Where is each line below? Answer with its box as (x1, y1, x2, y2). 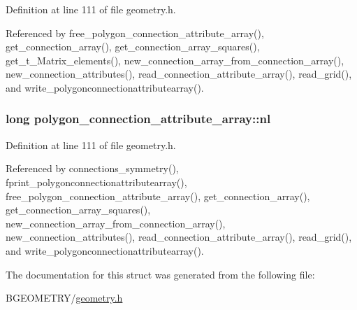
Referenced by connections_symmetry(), (6, 161, 179, 176)
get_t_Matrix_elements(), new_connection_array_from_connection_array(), (6, 52, 344, 67)
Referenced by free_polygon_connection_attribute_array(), (6, 25, 264, 40)
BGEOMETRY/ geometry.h (6, 290, 123, 305)
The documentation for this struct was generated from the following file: (6, 267, 315, 281)
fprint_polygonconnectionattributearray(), (6, 174, 187, 189)
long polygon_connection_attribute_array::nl (6, 110, 271, 127)
